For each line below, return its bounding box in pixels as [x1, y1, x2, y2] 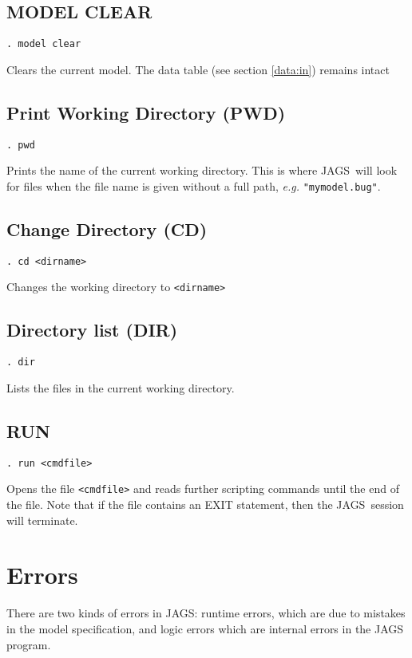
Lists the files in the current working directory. [6, 379, 235, 396]
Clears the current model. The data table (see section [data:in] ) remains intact [6, 61, 390, 77]
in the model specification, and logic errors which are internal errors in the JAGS [6, 620, 404, 636]
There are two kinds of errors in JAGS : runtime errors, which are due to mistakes [6, 605, 406, 621]
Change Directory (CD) [6, 216, 208, 241]
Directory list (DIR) [6, 317, 178, 342]
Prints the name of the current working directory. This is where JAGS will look [6, 162, 398, 179]
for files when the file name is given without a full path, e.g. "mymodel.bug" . [6, 177, 381, 194]
